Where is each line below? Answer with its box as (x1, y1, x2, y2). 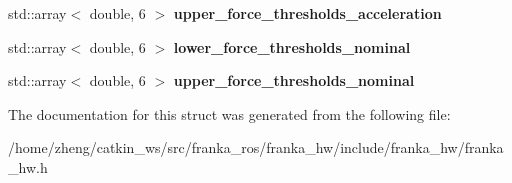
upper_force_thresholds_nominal (173, 70, 415, 91)
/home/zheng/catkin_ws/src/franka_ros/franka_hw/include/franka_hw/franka (8, 137, 504, 158)
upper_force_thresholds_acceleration (173, 3, 442, 23)
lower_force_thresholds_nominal (173, 36, 411, 57)
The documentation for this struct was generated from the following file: (8, 103, 451, 124)
